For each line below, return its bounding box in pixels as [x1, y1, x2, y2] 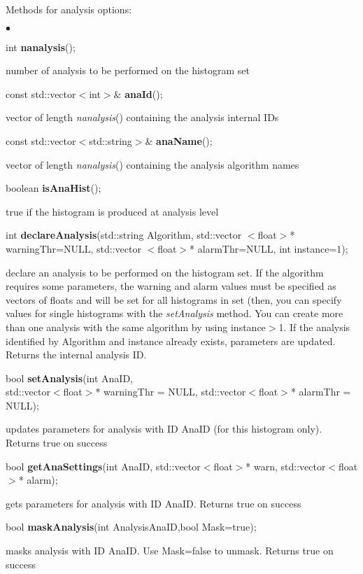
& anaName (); [145, 133, 213, 148]
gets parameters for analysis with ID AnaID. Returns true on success [6, 496, 301, 510]
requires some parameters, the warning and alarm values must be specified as [6, 279, 336, 293]
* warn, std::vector [245, 458, 326, 473]
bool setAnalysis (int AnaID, [6, 370, 133, 385]
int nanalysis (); [6, 39, 76, 54]
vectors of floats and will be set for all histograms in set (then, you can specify [6, 292, 342, 307]
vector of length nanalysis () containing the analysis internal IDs [6, 110, 279, 125]
